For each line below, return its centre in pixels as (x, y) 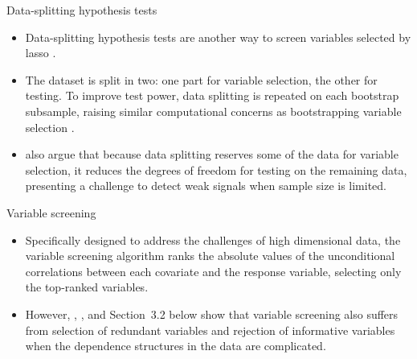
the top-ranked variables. (87, 287)
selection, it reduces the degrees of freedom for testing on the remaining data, (216, 169)
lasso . (41, 53)
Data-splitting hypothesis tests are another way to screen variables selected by (218, 37)
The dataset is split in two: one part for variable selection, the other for (201, 79)
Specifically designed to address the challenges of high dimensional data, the (213, 239)
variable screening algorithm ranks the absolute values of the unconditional (210, 256)
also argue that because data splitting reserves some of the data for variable (212, 154)
